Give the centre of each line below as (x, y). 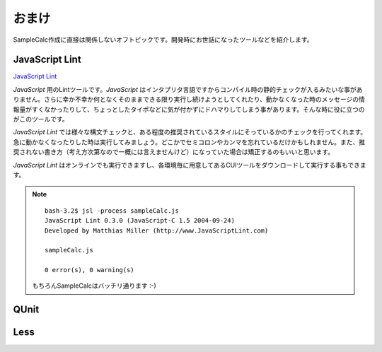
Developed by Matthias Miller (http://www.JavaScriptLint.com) (157, 230)
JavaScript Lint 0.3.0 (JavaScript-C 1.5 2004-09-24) (140, 221)
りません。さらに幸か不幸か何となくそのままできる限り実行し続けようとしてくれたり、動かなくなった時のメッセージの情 (189, 100)
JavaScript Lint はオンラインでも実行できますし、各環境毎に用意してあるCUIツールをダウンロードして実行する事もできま (190, 165)
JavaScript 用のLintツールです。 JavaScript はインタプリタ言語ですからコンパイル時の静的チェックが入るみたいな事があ (188, 89)
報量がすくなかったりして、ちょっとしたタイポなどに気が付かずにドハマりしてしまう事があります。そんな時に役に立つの (189, 109)
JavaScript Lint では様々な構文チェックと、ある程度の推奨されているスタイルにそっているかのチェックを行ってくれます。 (190, 132)
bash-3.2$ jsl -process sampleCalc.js (112, 211)
